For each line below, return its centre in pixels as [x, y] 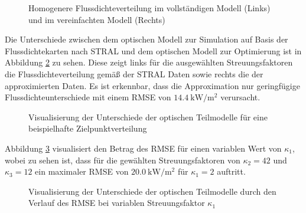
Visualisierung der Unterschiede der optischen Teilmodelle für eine [148, 117]
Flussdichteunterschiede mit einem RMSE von [88, 97]
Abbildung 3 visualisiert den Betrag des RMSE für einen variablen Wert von [143, 148]
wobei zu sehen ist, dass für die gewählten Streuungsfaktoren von [123, 160]
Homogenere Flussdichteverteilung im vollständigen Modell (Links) [149, 8]
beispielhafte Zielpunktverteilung [88, 128]
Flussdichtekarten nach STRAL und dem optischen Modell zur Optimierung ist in [153, 50]
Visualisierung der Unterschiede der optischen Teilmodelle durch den [152, 191]
